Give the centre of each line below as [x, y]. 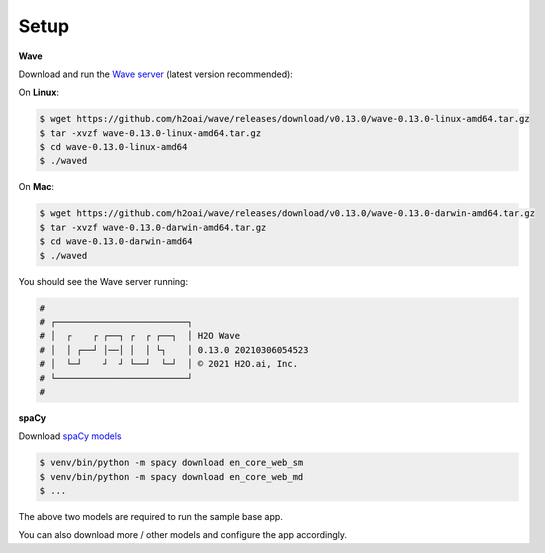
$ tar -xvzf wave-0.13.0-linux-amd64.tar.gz [150, 133]
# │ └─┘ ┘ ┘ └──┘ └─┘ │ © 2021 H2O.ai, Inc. [169, 364]
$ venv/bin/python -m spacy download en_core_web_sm [171, 463]
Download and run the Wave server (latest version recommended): [156, 74]
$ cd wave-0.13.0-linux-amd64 [113, 147]
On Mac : [36, 187]
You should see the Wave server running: [103, 281]
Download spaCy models [70, 436]
